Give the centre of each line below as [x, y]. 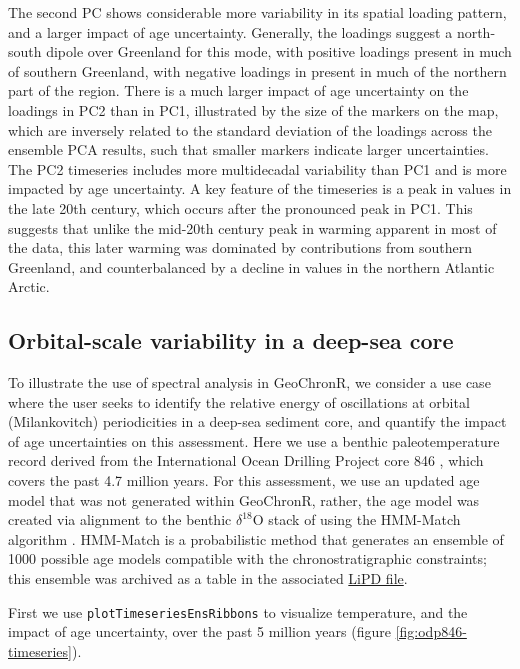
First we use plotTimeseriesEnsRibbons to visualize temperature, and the [238, 611]
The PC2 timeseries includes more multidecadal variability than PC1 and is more [257, 168]
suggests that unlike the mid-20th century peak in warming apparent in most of [252, 227]
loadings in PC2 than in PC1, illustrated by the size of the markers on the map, [253, 109]
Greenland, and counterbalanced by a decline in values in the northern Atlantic [251, 266]
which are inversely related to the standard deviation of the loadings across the [250, 129]
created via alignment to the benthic [120, 519]
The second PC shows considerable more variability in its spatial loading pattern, [257, 12]
